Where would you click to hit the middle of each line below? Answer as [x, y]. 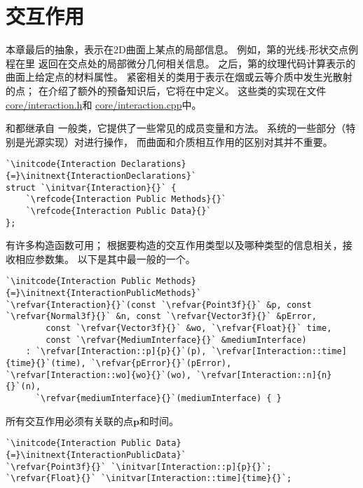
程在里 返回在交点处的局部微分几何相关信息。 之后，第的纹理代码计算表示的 [181, 63]
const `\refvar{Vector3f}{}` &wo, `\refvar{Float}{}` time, [189, 328]
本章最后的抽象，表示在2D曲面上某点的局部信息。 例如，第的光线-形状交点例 [182, 49]
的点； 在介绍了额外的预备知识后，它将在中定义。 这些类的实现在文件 [166, 90]
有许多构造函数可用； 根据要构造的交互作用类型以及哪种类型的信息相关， [174, 245]
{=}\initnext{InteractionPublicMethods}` [104, 293]
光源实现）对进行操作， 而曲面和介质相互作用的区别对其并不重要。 [179, 141]
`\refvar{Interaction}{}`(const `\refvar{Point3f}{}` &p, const [159, 305]
